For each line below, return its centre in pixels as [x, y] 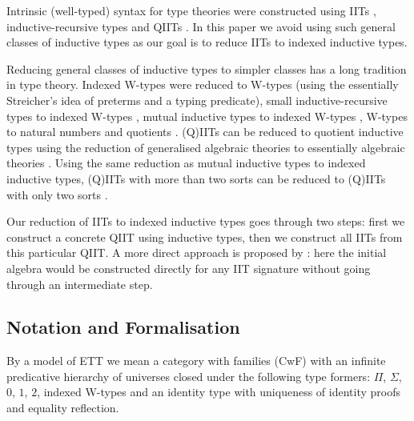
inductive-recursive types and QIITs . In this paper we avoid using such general [201, 26]
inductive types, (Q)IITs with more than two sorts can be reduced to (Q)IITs [196, 178]
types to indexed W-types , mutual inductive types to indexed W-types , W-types [207, 116]
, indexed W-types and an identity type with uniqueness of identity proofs [219, 392]
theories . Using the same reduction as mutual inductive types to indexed [186, 163]
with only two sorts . [57, 194]
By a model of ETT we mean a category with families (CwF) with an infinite [196, 361]
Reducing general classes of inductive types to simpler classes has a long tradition [207, 68]
